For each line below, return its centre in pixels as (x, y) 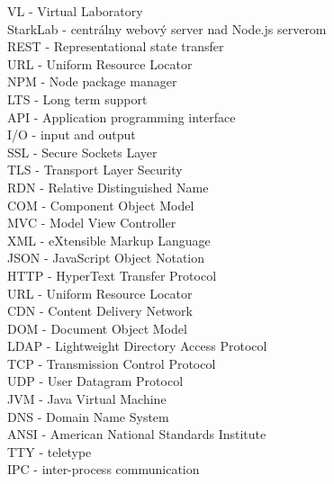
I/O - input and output (72, 134)
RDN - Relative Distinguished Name (108, 187)
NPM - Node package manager (92, 81)
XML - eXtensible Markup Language (109, 240)
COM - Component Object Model (101, 205)
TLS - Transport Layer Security (95, 170)
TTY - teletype (50, 451)
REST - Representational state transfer (116, 46)
